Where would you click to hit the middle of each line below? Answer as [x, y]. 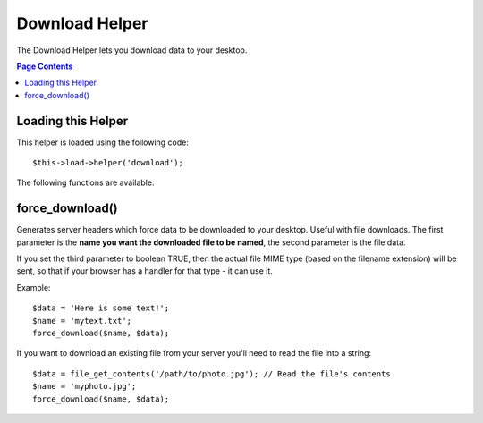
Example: [34, 287]
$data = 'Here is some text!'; [101, 308]
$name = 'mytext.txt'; [82, 321]
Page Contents [45, 66]
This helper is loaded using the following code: [103, 142]
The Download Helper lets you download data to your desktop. [132, 50]
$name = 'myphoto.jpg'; [85, 386]
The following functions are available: [85, 182]
